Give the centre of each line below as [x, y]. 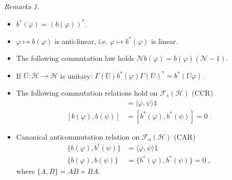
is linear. [165, 41]
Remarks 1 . [22, 6]
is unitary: [76, 75]
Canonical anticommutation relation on [78, 136]
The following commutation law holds [75, 58]
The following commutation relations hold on [87, 92]
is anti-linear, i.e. [81, 41]
